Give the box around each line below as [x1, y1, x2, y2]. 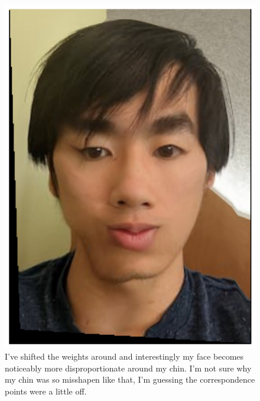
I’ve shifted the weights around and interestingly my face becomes [5, 350, 244, 363]
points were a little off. [5, 384, 87, 397]
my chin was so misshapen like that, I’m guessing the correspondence [5, 373, 255, 386]
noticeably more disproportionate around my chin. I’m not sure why [5, 361, 252, 374]
